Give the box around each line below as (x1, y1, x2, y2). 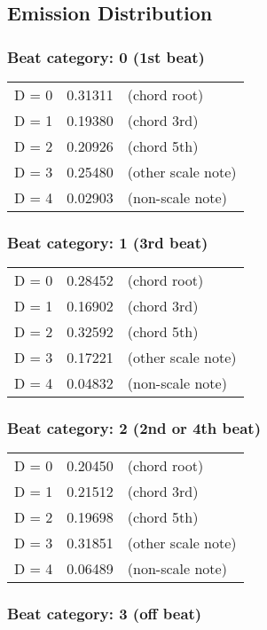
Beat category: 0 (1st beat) (7, 45, 205, 67)
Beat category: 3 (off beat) (7, 602, 202, 625)
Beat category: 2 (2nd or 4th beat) (7, 417, 261, 439)
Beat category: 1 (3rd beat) (7, 231, 208, 253)
